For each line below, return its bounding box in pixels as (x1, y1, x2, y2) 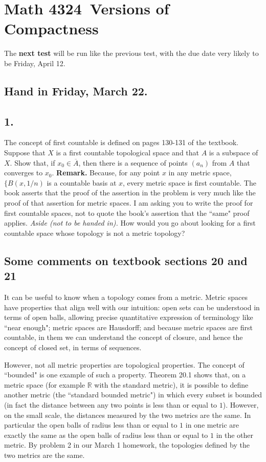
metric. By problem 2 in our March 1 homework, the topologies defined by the (4, 439, 250, 450)
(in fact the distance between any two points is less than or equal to (4, 399, 217, 410)
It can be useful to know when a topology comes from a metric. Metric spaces (4, 292, 248, 303)
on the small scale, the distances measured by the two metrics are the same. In (4, 409, 251, 420)
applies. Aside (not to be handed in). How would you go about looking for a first (4, 217, 256, 228)
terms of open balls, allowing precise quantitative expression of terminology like (4, 312, 253, 323)
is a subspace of (209, 147, 258, 158)
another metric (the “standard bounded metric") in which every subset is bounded (4, 389, 262, 400)
